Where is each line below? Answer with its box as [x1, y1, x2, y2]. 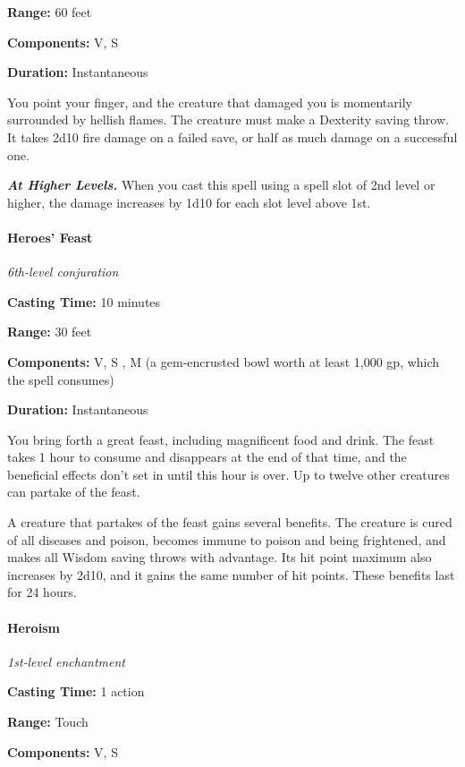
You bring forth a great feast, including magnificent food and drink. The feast [7, 430, 435, 448]
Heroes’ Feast [7, 227, 93, 246]
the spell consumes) [7, 370, 114, 388]
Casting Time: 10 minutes [7, 292, 161, 311]
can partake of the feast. [7, 482, 140, 501]
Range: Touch [7, 712, 89, 731]
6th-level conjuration [7, 262, 119, 281]
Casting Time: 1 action [7, 682, 145, 701]
